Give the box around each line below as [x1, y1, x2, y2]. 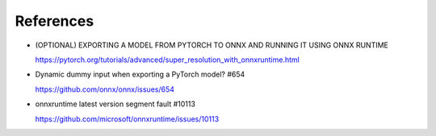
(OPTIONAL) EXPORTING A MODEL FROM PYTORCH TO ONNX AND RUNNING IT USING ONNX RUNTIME [35, 40, 389, 50]
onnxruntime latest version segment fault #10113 [35, 99, 195, 109]
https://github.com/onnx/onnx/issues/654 [35, 84, 175, 94]
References [15, 12, 94, 30]
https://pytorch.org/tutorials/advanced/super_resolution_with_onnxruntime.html [35, 55, 300, 64]
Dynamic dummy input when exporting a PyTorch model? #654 [35, 69, 245, 80]
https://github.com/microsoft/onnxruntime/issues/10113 [35, 113, 220, 124]
